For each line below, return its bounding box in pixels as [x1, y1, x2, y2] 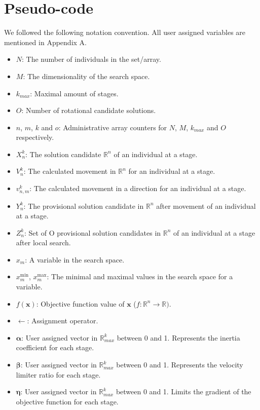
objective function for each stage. [16, 396, 119, 406]
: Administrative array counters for [58, 122, 167, 132]
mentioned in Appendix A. [4, 36, 87, 47]
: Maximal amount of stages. [30, 88, 119, 98]
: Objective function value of [36, 298, 125, 309]
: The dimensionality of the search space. [23, 70, 150, 81]
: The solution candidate [25, 148, 101, 159]
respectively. [16, 132, 54, 142]
